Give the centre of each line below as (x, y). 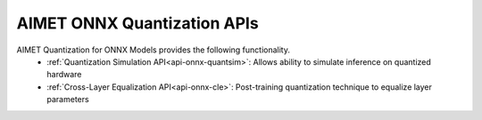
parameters (68, 100)
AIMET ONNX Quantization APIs (137, 23)
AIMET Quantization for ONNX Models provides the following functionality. (153, 50)
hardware (64, 75)
